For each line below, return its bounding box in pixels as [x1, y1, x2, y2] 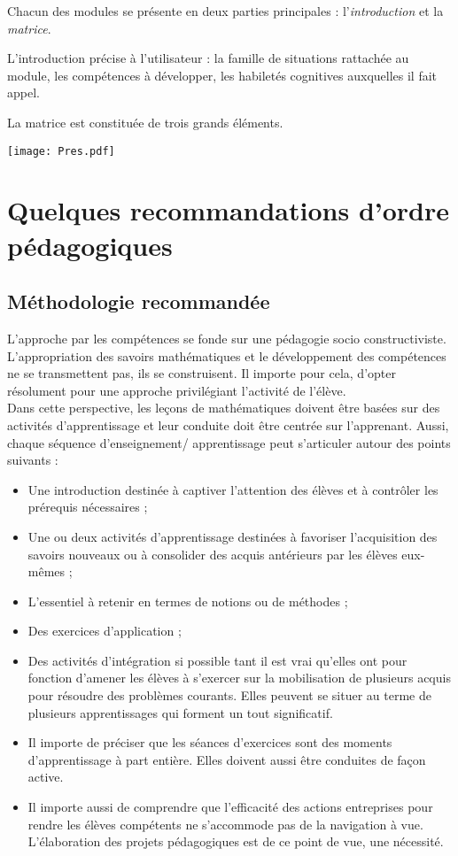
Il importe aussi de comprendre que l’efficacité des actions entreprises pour [27, 798, 433, 816]
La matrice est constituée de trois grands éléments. [7, 112, 283, 131]
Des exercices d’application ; [27, 621, 182, 640]
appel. [7, 83, 40, 102]
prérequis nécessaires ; [27, 497, 148, 516]
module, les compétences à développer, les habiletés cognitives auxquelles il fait [7, 66, 438, 84]
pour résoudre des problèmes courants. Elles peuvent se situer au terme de [27, 686, 431, 705]
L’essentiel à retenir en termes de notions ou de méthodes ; [27, 591, 348, 610]
